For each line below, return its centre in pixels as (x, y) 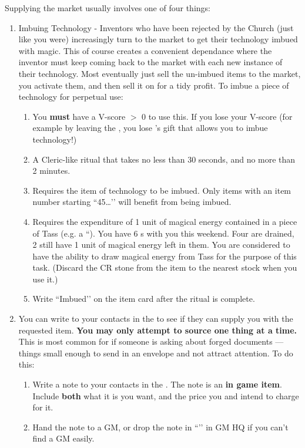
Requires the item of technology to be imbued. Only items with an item (162, 190)
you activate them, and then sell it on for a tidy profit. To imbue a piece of (154, 85)
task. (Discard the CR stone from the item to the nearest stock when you (165, 267)
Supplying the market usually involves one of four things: (108, 8)
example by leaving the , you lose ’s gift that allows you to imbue (150, 128)
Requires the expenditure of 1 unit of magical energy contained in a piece (165, 221)
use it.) (45, 279)
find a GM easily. (63, 438)
